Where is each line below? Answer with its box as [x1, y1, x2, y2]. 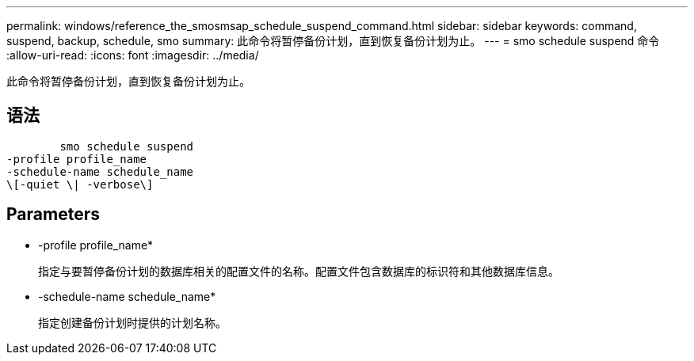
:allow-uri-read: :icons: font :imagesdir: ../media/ [6, 48, 259, 62]
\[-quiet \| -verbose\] [6, 177, 154, 191]
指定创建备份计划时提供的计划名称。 [38, 315, 227, 329]
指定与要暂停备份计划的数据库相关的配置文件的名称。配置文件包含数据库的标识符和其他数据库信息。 [38, 264, 559, 278]
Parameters [6, 204, 100, 225]
